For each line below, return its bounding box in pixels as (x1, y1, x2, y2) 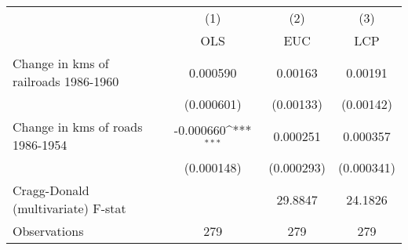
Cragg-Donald (13, 181, 89, 199)
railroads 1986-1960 (13, 72, 119, 90)
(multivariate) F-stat (13, 199, 126, 217)
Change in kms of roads (13, 118, 143, 136)
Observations (13, 222, 84, 240)
